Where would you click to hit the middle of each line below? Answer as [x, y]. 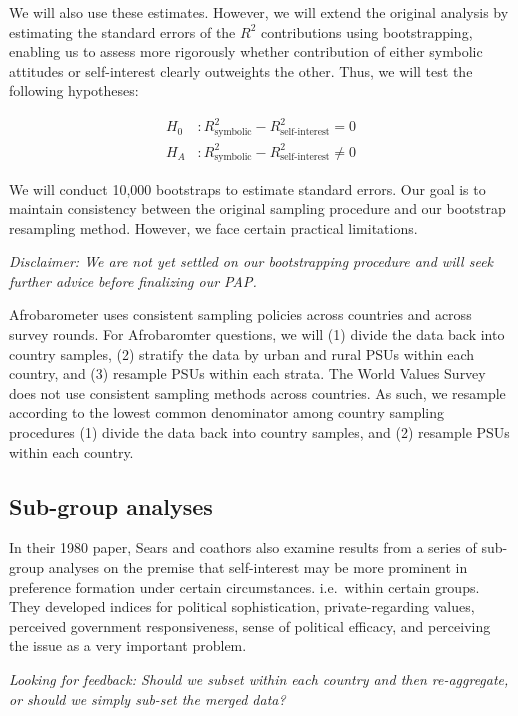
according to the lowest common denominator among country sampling [227, 412]
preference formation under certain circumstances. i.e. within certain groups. [244, 586]
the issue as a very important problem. [128, 645]
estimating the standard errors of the [122, 31]
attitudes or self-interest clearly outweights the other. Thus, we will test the [241, 70]
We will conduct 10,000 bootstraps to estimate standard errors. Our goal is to [247, 188]
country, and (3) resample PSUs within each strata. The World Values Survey [247, 373]
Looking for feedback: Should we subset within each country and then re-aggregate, [259, 678]
